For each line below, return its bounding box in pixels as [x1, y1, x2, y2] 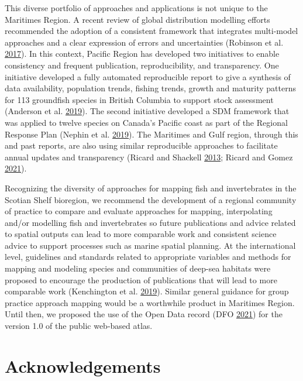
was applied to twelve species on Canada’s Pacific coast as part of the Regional [5, 116, 288, 128]
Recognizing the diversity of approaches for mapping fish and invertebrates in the [5, 181, 297, 194]
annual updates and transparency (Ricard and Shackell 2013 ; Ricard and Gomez [5, 150, 293, 163]
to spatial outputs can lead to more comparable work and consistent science [5, 228, 277, 240]
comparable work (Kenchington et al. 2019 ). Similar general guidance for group [5, 285, 289, 297]
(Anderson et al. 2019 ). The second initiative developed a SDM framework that [5, 105, 290, 117]
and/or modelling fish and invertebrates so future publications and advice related [5, 216, 296, 228]
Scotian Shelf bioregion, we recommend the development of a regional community [5, 193, 297, 205]
